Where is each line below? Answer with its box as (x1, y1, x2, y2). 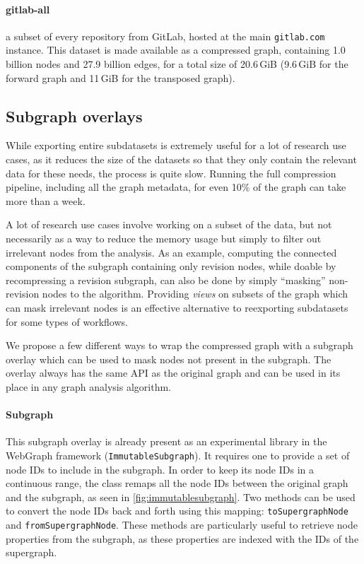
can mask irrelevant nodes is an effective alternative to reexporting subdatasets (6, 300, 348, 315)
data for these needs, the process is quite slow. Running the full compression (6, 165, 336, 180)
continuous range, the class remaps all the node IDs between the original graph (6, 476, 348, 490)
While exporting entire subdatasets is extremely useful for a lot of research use (6, 138, 346, 153)
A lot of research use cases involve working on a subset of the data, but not (6, 217, 332, 232)
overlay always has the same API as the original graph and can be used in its (6, 365, 341, 380)
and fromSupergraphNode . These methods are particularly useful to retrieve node (6, 517, 358, 532)
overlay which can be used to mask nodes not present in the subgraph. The (6, 351, 331, 366)
